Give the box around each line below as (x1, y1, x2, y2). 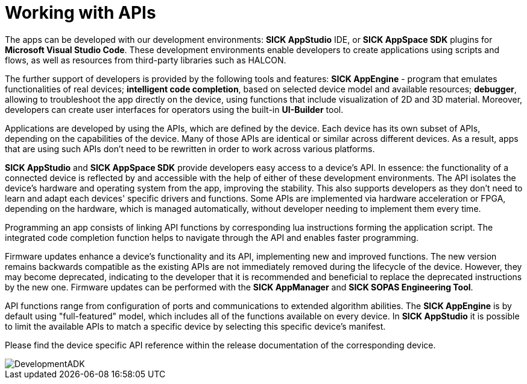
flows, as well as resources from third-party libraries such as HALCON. (5, 54, 286, 65)
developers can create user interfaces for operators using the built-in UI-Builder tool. (5, 104, 344, 115)
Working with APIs (5, 2, 156, 23)
